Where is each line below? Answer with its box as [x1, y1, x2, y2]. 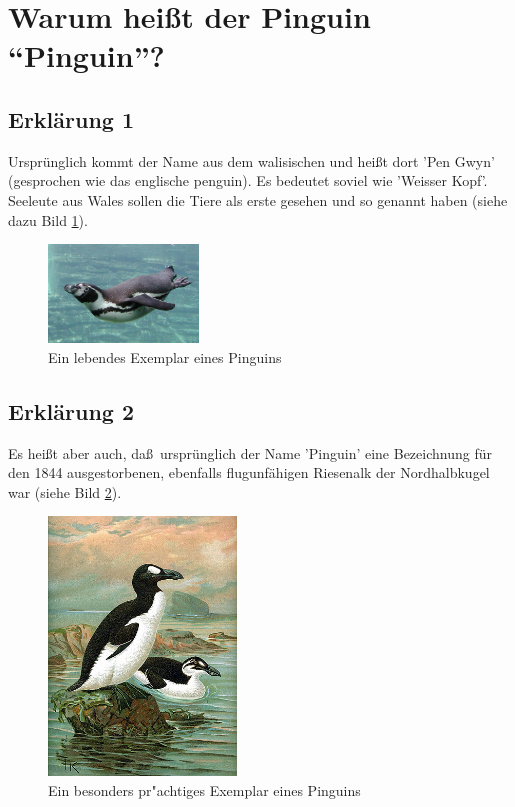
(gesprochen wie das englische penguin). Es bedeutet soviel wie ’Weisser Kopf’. [8, 170, 488, 191]
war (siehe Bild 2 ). [8, 481, 122, 502]
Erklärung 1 [8, 103, 134, 134]
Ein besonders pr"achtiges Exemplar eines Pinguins [48, 779, 361, 800]
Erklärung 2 [8, 395, 134, 426]
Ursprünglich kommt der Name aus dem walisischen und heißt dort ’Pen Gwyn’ [8, 150, 495, 171]
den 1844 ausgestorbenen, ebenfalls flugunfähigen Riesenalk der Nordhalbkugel [8, 462, 490, 483]
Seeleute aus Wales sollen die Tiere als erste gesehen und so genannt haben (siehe [8, 189, 508, 210]
